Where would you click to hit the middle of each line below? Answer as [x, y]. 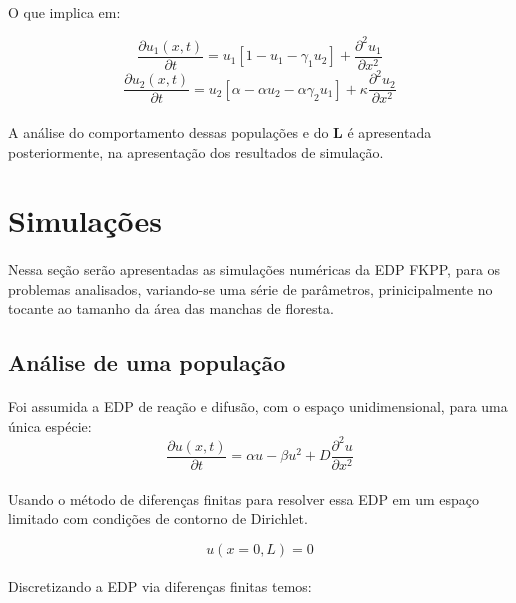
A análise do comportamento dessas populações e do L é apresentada [220, 131]
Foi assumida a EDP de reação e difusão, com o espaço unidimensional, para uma [258, 406]
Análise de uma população [147, 362]
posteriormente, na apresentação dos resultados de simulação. [196, 151]
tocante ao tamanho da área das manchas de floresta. [171, 308]
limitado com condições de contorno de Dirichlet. [158, 518]
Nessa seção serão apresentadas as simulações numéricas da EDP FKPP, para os [254, 269]
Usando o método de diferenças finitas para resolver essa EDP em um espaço [244, 498]
